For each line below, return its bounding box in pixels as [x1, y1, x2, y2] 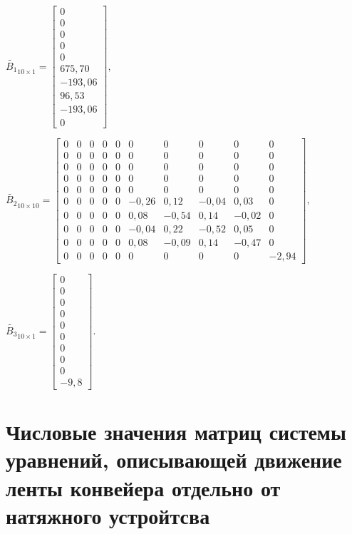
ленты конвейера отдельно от [6, 473, 281, 502]
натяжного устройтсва [6, 500, 210, 530]
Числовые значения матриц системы [6, 417, 346, 446]
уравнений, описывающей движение [6, 445, 342, 474]
